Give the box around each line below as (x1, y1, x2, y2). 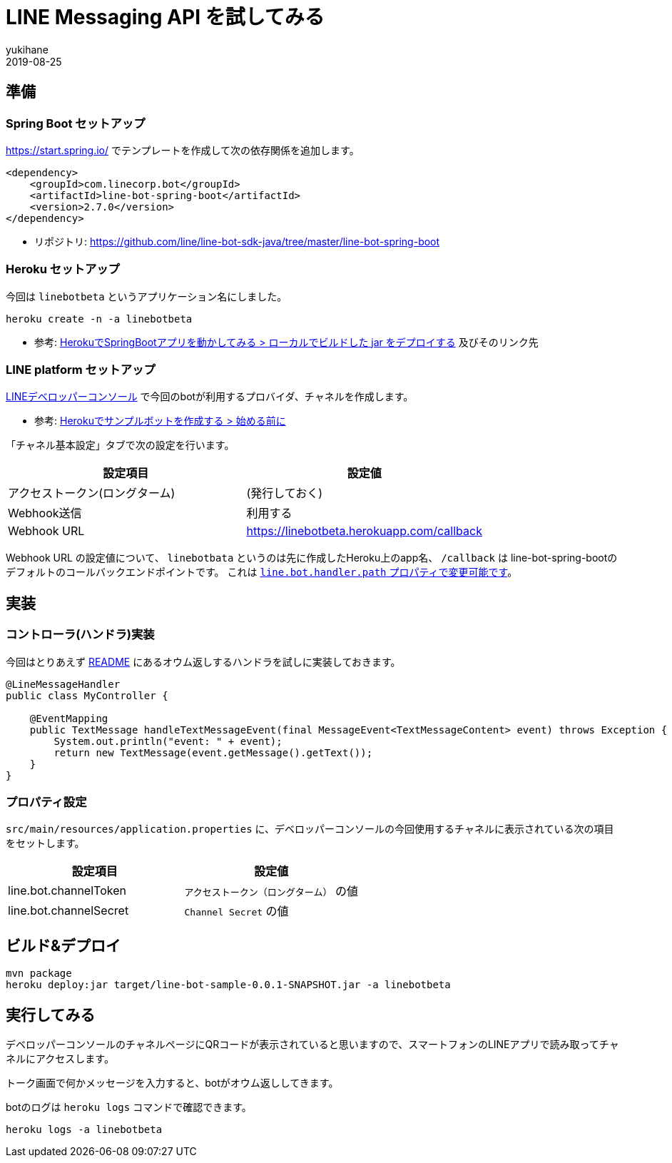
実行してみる (6, 1005, 96, 1024)
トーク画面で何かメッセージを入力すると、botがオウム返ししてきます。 (6, 1077, 339, 1090)
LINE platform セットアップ (6, 362, 156, 377)
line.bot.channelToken (8, 883, 126, 898)
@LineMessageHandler (6, 678, 121, 690)
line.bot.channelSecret (8, 903, 129, 918)
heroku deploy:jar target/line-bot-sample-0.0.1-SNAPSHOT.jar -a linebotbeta (6, 979, 451, 991)
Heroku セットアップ (6, 262, 120, 277)
